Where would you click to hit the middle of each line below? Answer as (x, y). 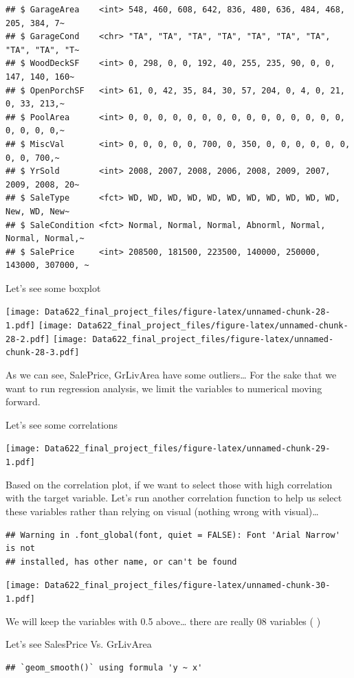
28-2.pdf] (28, 339)
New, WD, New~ (38, 211)
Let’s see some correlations (62, 424)
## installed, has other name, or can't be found (121, 562)
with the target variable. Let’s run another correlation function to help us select (174, 498)
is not (20, 549)
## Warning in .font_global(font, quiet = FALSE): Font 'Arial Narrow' (173, 535)
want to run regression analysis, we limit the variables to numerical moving (164, 388)
